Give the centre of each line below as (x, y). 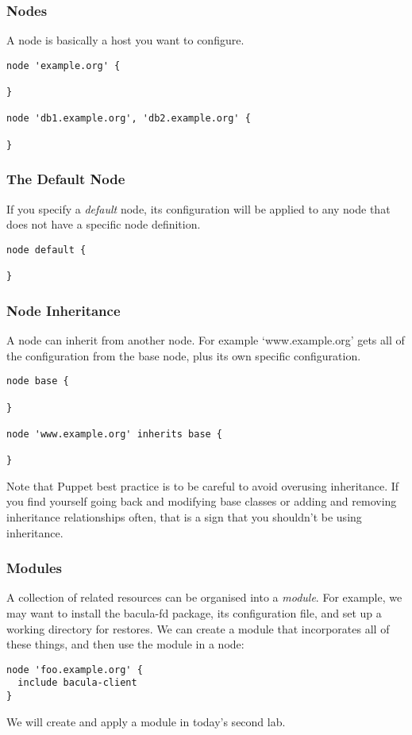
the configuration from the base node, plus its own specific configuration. (184, 355)
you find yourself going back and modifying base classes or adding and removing (202, 501)
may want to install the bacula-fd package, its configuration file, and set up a (194, 612)
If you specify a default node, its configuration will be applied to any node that (198, 208)
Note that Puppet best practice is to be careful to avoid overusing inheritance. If (203, 485)
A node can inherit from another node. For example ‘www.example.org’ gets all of (206, 340)
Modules (34, 568)
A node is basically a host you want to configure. (125, 40)
